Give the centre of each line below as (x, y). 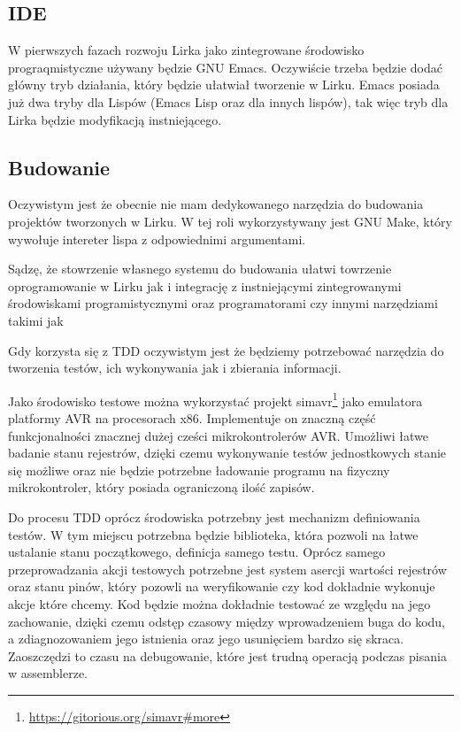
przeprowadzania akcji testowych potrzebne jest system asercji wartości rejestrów (227, 569)
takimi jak (36, 320)
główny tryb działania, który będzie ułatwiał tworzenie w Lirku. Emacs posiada (224, 85)
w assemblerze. (48, 673)
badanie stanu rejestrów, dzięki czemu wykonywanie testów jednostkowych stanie (227, 453)
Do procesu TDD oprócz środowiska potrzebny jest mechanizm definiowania (214, 516)
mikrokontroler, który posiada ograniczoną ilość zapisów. (161, 487)
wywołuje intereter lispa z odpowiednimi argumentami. (157, 239)
